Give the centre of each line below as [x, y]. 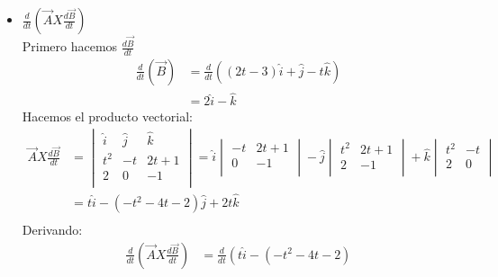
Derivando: [52, 230]
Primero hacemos [70, 46]
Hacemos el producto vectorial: [107, 116]
